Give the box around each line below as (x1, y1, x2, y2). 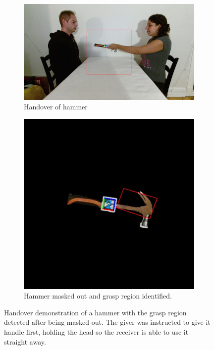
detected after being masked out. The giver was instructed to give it (4, 317, 211, 327)
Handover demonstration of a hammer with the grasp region (4, 307, 187, 317)
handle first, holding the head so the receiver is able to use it (4, 327, 189, 337)
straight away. (4, 336, 46, 347)
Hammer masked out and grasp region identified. (24, 291, 172, 301)
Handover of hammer (24, 101, 88, 112)
